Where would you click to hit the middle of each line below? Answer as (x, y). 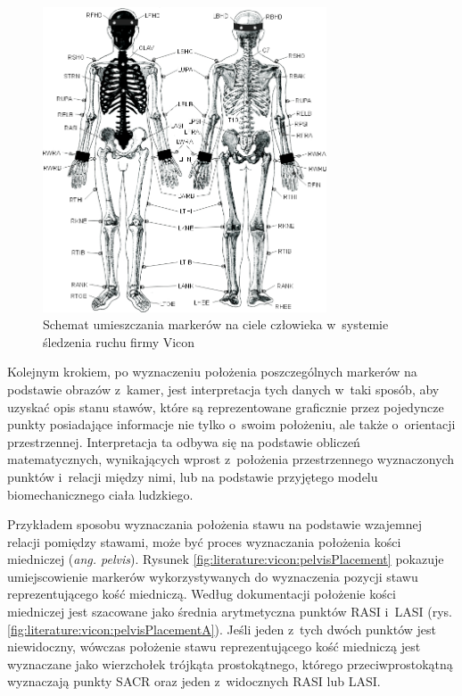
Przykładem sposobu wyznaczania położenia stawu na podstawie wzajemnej (214, 524)
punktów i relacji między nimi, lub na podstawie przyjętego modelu (193, 476)
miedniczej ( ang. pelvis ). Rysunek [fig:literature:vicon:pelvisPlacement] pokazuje (226, 559)
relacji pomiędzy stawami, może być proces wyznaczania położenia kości (204, 541)
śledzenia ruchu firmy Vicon (119, 341)
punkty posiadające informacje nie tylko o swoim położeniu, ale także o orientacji (231, 424)
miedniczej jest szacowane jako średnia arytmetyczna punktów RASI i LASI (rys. (230, 612)
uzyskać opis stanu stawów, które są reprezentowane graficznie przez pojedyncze (226, 406)
